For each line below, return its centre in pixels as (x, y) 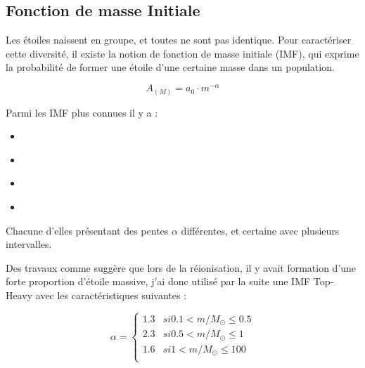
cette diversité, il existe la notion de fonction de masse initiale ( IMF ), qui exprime (182, 53)
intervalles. (29, 244)
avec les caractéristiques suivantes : (111, 295)
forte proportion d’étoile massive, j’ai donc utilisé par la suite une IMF (158, 281)
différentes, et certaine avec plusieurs (260, 230)
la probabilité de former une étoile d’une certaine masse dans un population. (170, 67)
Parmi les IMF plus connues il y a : (82, 112)
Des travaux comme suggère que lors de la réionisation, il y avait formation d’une (181, 267)
